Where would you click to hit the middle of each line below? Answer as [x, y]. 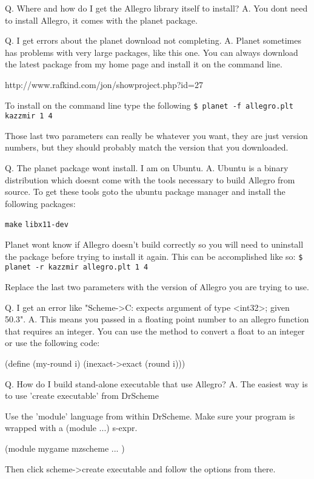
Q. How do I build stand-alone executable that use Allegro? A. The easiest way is [156, 383]
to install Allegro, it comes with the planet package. [101, 20]
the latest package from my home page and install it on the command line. [144, 64]
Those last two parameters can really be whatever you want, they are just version [156, 135]
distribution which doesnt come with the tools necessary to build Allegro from [150, 179]
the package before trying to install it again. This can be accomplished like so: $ [154, 256]
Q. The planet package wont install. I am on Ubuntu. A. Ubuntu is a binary [147, 168]
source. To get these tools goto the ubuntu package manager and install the [145, 192]
